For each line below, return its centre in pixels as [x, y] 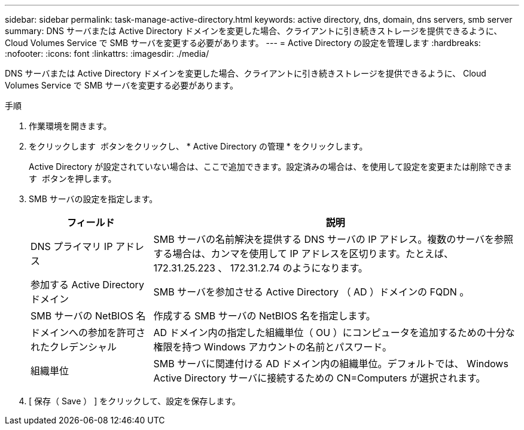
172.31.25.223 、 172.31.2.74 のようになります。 [261, 268]
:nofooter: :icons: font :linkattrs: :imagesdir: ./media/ [107, 54]
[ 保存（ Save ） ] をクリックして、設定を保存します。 [135, 401]
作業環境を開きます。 [70, 126]
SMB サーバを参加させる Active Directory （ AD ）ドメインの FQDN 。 [311, 292]
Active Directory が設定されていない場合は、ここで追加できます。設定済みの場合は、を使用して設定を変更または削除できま [270, 167]
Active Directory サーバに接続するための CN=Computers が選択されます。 [319, 378]
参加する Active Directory [87, 285]
